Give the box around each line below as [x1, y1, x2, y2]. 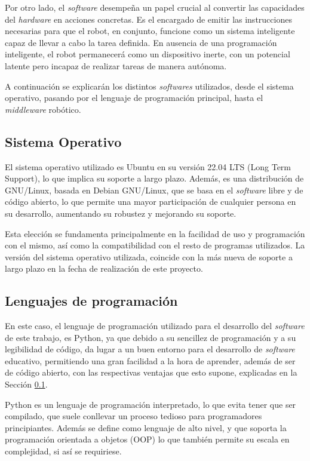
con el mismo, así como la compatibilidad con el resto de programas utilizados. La [5, 239, 305, 251]
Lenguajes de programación [5, 291, 178, 310]
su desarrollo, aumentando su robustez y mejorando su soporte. [5, 207, 237, 219]
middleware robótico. [5, 103, 81, 115]
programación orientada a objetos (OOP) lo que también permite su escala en [5, 433, 290, 445]
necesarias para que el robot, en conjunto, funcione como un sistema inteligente [5, 24, 295, 37]
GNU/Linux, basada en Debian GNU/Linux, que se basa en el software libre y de [5, 183, 303, 196]
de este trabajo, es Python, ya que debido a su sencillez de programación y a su [5, 331, 296, 343]
